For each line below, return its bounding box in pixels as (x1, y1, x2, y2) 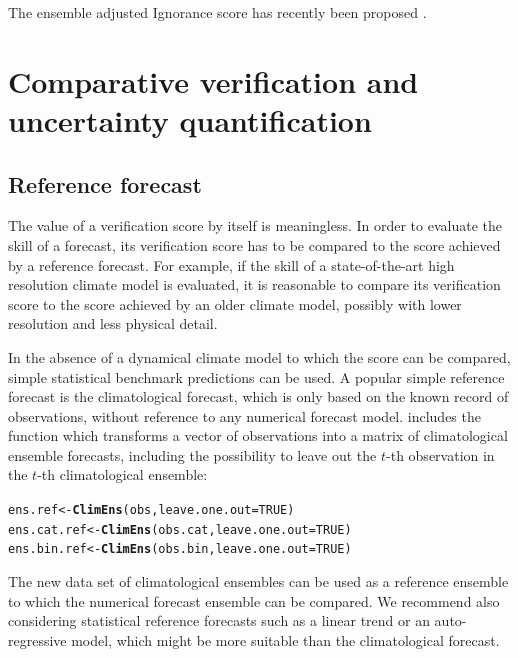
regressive (8, 629, 67, 650)
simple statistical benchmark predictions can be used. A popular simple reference (8, 366, 505, 387)
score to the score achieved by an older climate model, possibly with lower (8, 293, 462, 314)
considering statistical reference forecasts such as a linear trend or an (8, 610, 430, 631)
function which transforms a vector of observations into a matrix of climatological (8, 425, 508, 446)
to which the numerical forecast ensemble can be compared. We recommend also (8, 590, 500, 611)
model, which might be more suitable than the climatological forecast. (71, 629, 500, 650)
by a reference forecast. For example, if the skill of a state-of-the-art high (8, 254, 455, 275)
